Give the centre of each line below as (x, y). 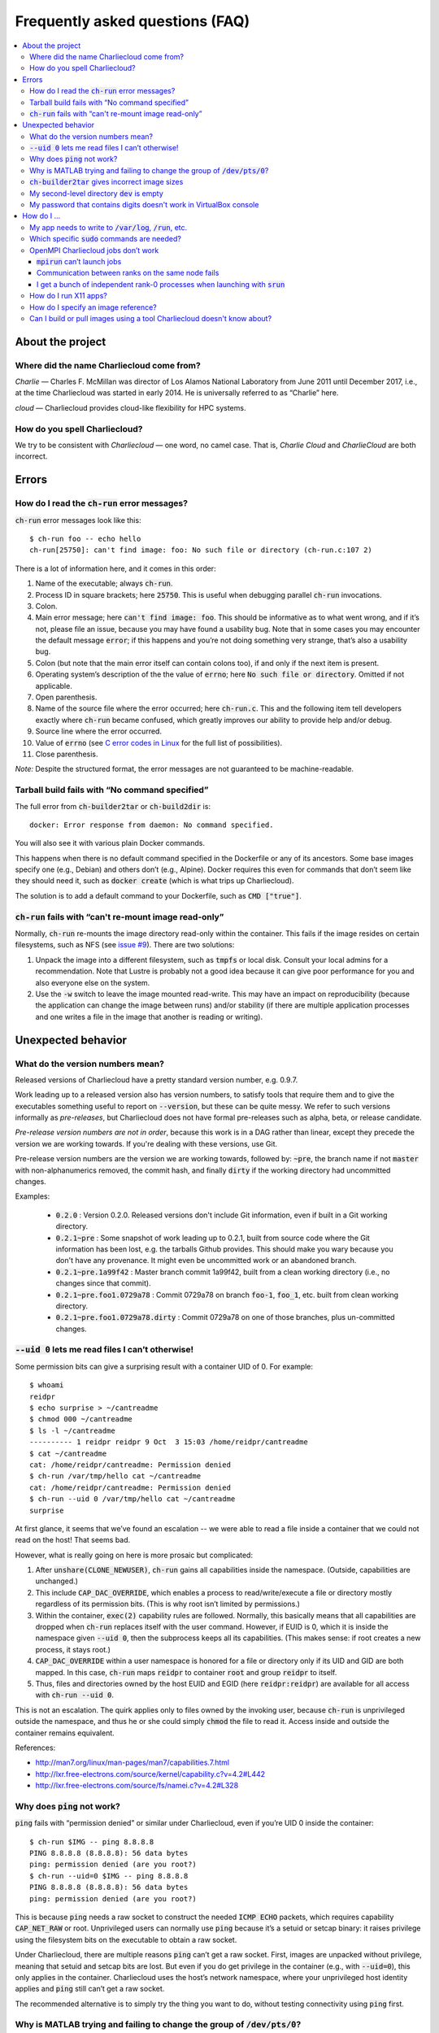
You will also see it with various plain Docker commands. (110, 843)
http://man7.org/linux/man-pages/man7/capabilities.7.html (133, 1763)
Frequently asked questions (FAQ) (133, 21)
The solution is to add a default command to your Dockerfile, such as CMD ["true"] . (159, 895)
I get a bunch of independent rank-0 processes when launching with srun (161, 284)
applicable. (54, 686)
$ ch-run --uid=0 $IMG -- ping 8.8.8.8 (109, 1876)
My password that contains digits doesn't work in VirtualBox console (144, 205)
